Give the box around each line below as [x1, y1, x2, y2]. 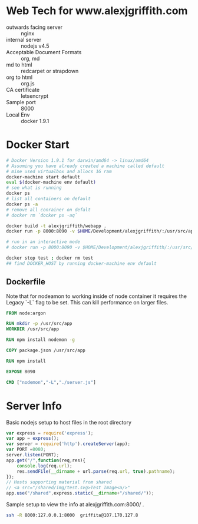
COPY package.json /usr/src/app [6, 347, 85, 354]
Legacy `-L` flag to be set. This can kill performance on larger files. [6, 299, 169, 306]
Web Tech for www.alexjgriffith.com [6, 4, 188, 18]
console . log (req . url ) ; [16, 463, 72, 469]
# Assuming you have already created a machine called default [6, 163, 165, 169]
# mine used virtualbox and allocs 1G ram [6, 168, 112, 174]
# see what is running [6, 185, 62, 191]
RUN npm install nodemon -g [6, 337, 75, 343]
